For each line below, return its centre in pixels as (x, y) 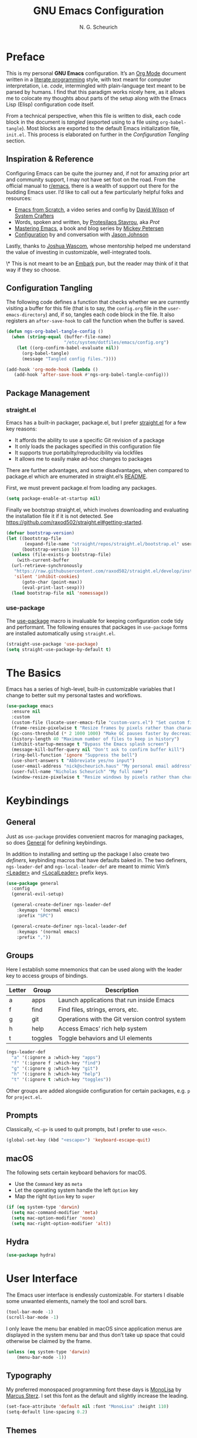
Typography (29, 1376)
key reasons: (21, 429)
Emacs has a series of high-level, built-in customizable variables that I (91, 689)
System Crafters (34, 216)
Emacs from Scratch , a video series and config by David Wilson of (94, 209)
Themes (21, 1430)
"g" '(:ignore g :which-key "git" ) (55, 1069)
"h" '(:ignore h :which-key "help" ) (56, 1074)
